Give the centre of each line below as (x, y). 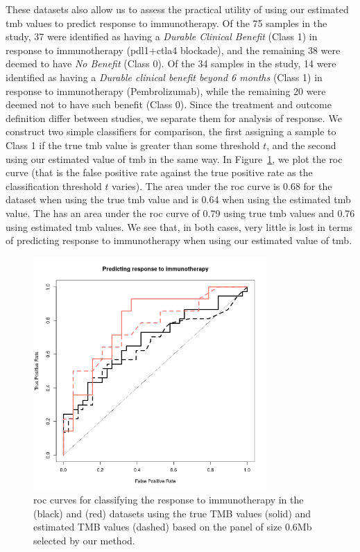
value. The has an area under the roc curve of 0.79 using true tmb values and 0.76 (180, 213)
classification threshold (54, 186)
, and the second (301, 145)
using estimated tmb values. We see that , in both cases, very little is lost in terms (179, 226)
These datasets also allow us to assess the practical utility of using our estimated (177, 9)
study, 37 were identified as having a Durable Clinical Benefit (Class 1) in (162, 36)
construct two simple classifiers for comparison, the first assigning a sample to (171, 131)
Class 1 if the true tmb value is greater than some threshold (133, 145)
